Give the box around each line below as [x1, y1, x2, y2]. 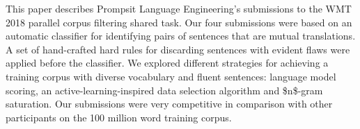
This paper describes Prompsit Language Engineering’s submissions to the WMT [6, 1, 352, 15]
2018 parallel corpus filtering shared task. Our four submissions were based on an [6, 15, 352, 29]
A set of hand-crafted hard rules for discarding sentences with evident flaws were [6, 42, 350, 56]
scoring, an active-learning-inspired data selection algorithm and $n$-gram [6, 83, 323, 97]
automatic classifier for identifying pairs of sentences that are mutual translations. [6, 28, 356, 43]
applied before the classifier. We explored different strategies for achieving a [6, 55, 329, 70]
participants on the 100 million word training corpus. [6, 110, 232, 124]
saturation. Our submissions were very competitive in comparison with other [6, 96, 333, 111]
